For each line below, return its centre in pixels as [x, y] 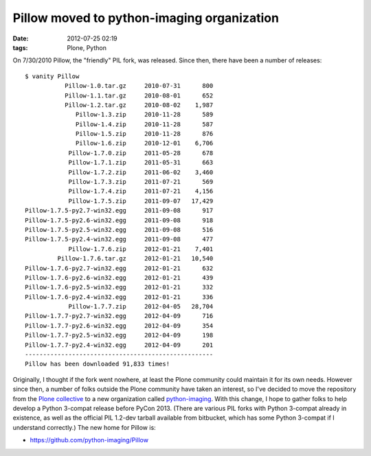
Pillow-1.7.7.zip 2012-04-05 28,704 [141, 307]
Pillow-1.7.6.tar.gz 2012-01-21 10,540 [135, 259]
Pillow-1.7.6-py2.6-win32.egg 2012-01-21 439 [119, 277]
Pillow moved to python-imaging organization [146, 18]
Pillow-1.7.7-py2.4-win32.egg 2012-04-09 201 [119, 345]
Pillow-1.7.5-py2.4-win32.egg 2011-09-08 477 [119, 239]
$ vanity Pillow [52, 76]
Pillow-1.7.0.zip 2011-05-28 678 [141, 153]
